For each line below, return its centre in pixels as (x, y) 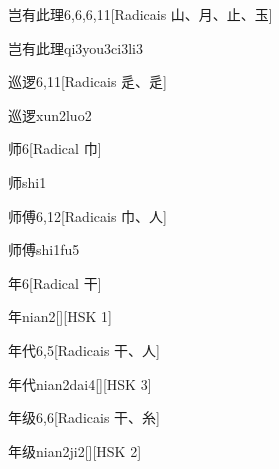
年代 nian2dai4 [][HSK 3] (80, 383)
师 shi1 (27, 181)
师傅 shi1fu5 (44, 249)
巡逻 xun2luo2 (50, 114)
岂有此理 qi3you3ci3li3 (75, 47)
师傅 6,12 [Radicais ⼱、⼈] (87, 215)
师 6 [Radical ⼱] (55, 148)
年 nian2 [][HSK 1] (60, 316)
